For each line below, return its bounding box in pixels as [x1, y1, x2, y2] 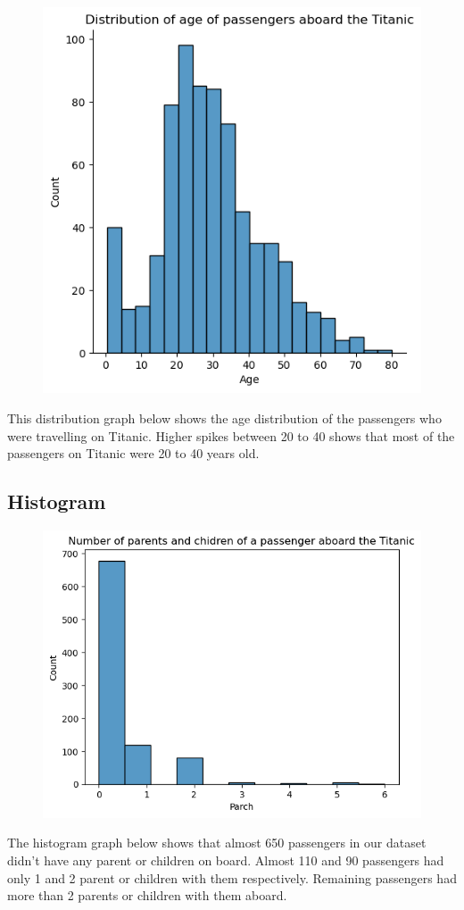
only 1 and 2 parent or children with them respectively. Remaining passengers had [7, 868, 457, 887]
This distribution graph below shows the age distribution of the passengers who [7, 409, 442, 428]
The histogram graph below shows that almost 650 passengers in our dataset [7, 833, 427, 852]
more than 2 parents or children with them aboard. [7, 886, 287, 905]
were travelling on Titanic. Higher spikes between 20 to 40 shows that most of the [7, 426, 455, 445]
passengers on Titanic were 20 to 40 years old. [7, 444, 260, 463]
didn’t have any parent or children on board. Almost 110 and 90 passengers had [7, 850, 444, 869]
